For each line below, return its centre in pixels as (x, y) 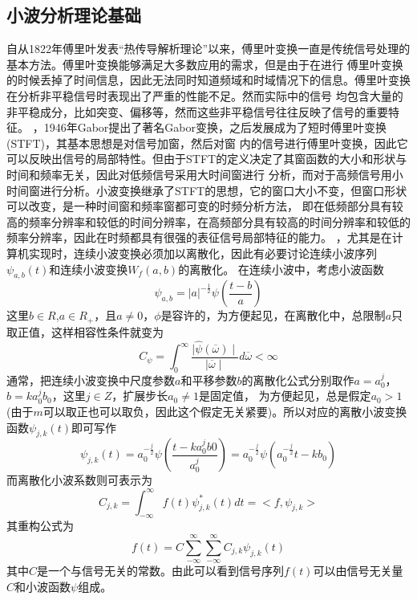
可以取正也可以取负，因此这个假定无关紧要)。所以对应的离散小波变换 (225, 412)
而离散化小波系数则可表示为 (79, 480)
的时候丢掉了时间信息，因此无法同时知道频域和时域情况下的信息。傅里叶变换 (208, 80)
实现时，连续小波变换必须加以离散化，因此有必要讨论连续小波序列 (202, 253)
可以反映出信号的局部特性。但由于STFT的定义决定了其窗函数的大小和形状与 (207, 159)
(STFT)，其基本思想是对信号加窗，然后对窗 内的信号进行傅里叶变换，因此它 (207, 143)
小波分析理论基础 (74, 15)
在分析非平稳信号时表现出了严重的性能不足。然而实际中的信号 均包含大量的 (205, 95)
